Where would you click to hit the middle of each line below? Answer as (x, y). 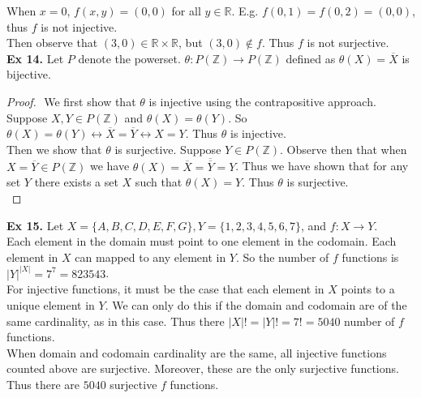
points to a (368, 289)
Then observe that (52, 43)
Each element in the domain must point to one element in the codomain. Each (202, 241)
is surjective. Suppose (168, 149)
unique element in (51, 304)
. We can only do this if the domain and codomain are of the (256, 304)
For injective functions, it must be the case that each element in (165, 289)
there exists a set (76, 182)
